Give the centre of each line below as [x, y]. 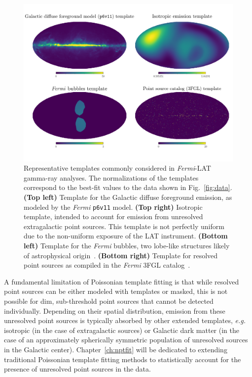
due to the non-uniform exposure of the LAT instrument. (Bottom [126, 236]
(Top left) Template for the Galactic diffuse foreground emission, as [128, 197]
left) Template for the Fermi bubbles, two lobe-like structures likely [127, 245]
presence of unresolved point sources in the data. [77, 369]
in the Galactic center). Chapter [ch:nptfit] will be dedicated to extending [116, 349]
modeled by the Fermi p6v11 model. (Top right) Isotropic [113, 207]
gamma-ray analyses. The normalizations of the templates [111, 177]
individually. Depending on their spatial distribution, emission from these [115, 310]
